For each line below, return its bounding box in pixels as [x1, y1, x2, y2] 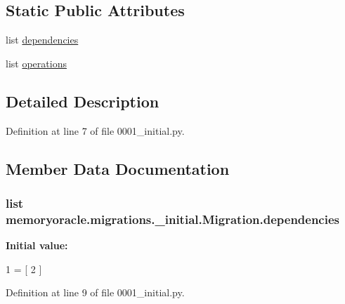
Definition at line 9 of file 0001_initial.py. [6, 285, 185, 300]
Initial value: [6, 238, 68, 253]
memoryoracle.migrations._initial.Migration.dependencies [6, 210, 339, 227]
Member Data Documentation [6, 157, 230, 179]
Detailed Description [6, 90, 160, 112]
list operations [6, 55, 67, 70]
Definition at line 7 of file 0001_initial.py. [6, 123, 185, 138]
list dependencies [6, 32, 79, 47]
